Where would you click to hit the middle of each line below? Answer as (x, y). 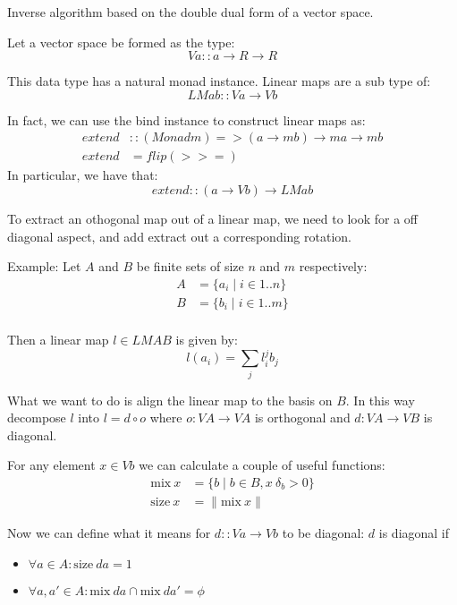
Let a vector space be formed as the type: (121, 42)
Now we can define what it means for (109, 533)
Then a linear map (58, 339)
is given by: (207, 339)
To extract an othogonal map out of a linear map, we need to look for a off (212, 219)
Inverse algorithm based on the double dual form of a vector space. (190, 12)
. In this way (380, 400)
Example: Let (44, 266)
